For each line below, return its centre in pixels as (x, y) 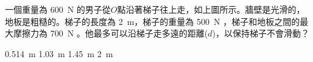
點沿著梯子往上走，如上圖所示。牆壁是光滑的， (211, 9)
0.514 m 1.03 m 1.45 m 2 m (59, 53)
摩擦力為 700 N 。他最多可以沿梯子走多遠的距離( (111, 33)
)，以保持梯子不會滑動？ (261, 33)
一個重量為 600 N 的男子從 (58, 9)
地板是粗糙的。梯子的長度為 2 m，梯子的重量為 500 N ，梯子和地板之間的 (153, 21)
